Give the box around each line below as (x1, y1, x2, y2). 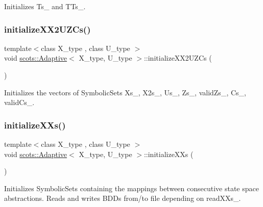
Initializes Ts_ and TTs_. (4, 1, 86, 11)
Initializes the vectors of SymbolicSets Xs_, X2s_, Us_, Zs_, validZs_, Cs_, (4, 87, 246, 97)
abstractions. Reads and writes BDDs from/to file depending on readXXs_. (4, 193, 241, 203)
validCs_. (4, 97, 35, 108)
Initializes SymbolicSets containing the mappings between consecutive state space (4, 183, 259, 193)
